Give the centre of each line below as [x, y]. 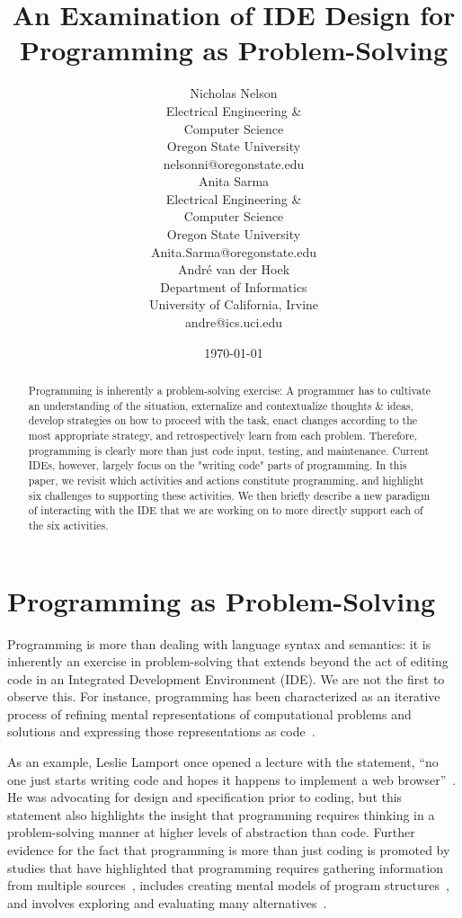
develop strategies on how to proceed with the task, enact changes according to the [223, 420]
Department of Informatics [234, 286]
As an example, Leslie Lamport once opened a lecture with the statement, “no [223, 762]
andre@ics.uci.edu [234, 322]
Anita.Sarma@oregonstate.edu [234, 251]
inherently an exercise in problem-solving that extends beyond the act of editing [228, 661]
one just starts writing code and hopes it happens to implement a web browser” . [232, 779]
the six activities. [68, 525]
